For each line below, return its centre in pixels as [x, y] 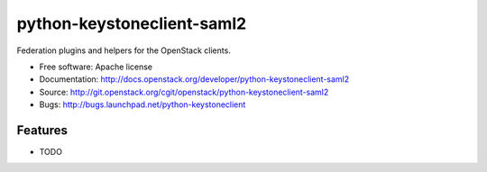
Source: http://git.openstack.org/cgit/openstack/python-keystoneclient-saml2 [184, 92]
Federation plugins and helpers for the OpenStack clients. [124, 50]
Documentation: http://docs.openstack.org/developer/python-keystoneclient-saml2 [194, 79]
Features [42, 130]
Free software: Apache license [96, 67]
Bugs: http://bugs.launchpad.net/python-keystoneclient [142, 104]
